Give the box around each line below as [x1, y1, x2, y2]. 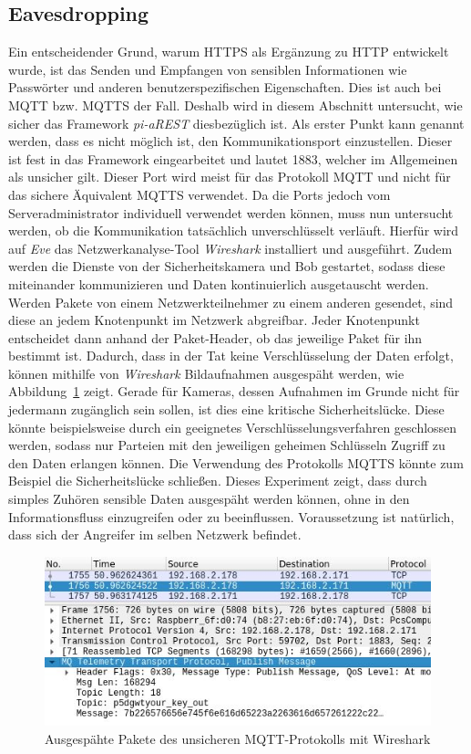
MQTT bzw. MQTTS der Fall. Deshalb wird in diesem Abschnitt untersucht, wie [8, 95, 463, 114]
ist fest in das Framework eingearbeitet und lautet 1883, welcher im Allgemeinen [8, 149, 458, 168]
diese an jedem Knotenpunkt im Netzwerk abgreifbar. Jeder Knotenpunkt [8, 310, 420, 330]
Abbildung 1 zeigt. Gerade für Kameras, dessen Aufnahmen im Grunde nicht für [8, 382, 460, 401]
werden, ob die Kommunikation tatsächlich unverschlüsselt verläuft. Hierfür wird [8, 221, 459, 240]
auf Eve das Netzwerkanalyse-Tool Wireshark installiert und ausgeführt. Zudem [8, 238, 453, 257]
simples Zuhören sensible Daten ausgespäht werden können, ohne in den [8, 489, 410, 508]
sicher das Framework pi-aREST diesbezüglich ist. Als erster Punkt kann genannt [8, 113, 465, 132]
